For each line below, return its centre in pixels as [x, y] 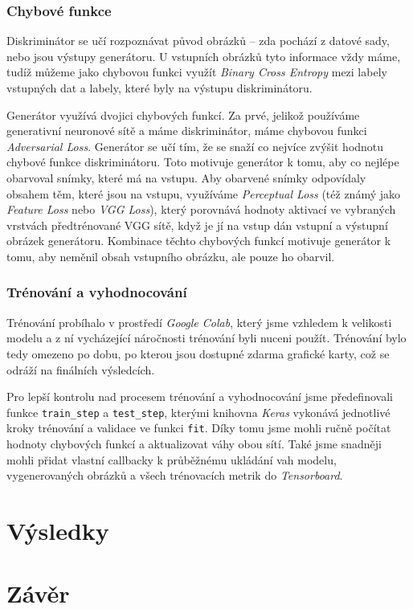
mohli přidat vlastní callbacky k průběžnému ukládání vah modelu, [172, 459]
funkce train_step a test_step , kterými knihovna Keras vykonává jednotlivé [198, 412]
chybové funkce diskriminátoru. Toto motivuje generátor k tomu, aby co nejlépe [203, 162]
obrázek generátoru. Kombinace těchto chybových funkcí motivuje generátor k [199, 241]
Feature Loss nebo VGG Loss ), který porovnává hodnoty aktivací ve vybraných [201, 209]
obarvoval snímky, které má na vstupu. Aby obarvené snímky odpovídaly [186, 177]
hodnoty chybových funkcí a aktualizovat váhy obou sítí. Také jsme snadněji [194, 444]
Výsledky [58, 530]
